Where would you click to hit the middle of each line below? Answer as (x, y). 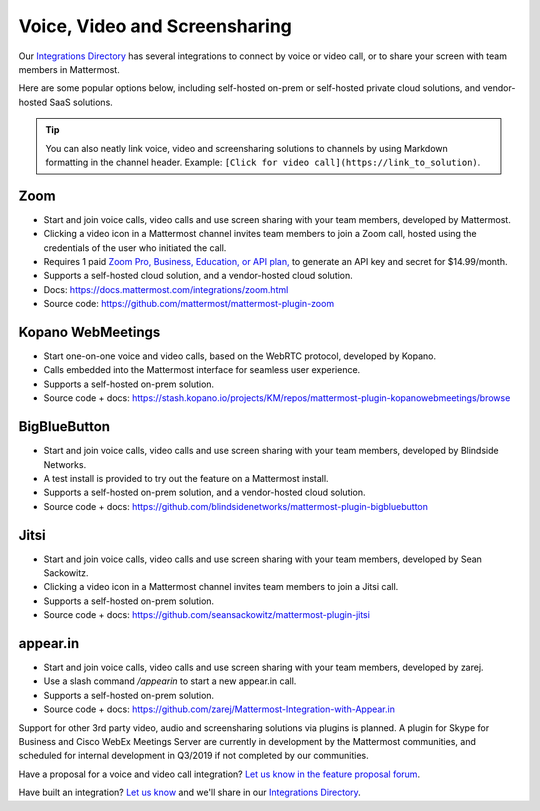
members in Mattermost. (69, 69)
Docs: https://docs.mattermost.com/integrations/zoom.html (166, 289)
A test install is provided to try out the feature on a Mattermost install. (186, 478)
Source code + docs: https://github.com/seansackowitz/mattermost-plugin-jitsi (206, 615)
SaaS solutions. (81, 102)
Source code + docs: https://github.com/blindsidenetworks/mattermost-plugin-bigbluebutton (236, 506)
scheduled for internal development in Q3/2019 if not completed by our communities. (193, 756)
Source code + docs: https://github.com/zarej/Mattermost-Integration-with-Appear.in (219, 709)
